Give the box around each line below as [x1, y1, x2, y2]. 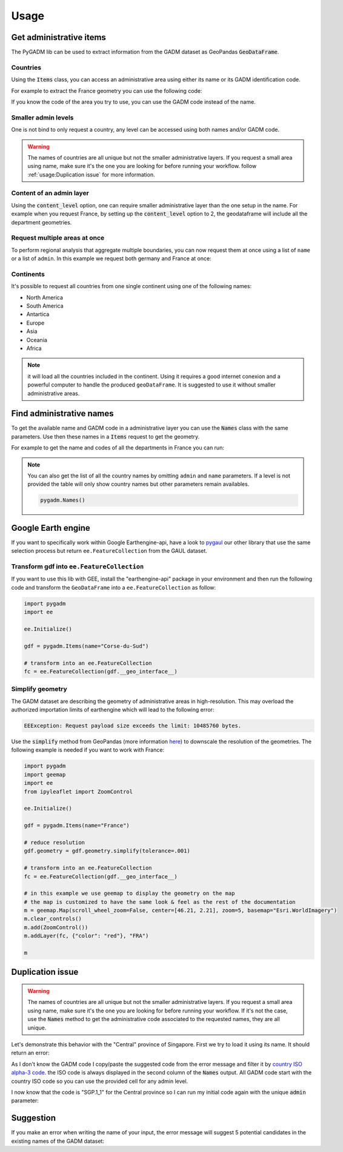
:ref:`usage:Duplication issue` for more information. [27, 170, 155, 178]
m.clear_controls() [24, 915, 82, 922]
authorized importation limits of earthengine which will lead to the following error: [11, 706, 215, 713]
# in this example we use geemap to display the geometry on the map [24, 890, 235, 897]
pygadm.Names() [40, 497, 85, 504]
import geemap [24, 771, 66, 778]
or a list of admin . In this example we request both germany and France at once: [11, 255, 211, 262]
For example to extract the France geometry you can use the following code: [11, 87, 202, 94]
